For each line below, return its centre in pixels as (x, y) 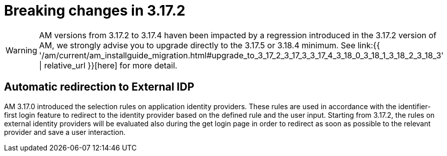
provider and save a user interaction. (65, 132)
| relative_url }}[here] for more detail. (108, 65)
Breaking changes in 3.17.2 (95, 11)
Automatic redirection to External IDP (99, 87)
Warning (21, 50)
